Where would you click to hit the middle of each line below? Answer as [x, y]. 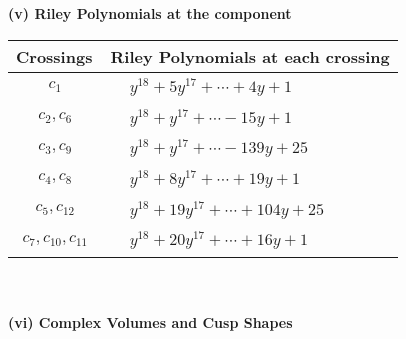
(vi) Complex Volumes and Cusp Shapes [150, 321]
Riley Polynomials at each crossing [250, 56]
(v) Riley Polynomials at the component [150, 13]
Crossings [54, 56]
